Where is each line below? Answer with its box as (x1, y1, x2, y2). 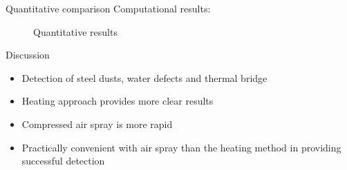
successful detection (21, 153, 105, 168)
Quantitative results (33, 24, 118, 39)
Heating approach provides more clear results (21, 94, 214, 108)
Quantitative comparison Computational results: (6, 1, 211, 15)
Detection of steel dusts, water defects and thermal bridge (21, 70, 268, 85)
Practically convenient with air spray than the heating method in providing (21, 140, 341, 154)
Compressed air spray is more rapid (21, 116, 173, 131)
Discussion (6, 47, 50, 62)
